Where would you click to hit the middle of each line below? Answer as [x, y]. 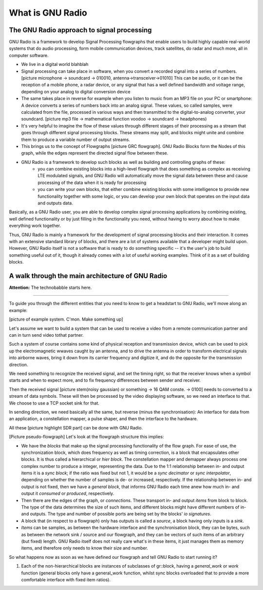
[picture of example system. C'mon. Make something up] [66, 319]
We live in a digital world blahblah [55, 64]
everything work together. [35, 226]
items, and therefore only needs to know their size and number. [85, 548]
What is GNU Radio [48, 13]
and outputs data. [55, 203]
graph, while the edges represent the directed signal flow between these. [95, 153]
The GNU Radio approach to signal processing [80, 30]
